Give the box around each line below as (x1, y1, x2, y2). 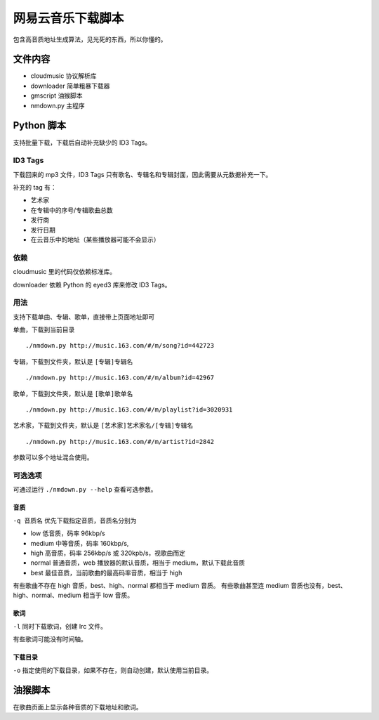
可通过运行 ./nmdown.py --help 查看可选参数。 (13, 485, 157, 494)
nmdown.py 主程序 (30, 101, 86, 110)
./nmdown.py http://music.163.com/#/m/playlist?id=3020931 (25, 406, 233, 414)
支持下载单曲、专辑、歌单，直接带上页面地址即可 (13, 313, 154, 321)
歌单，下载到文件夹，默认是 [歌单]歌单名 (13, 389, 133, 398)
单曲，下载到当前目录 (13, 325, 75, 334)
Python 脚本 (13, 119, 67, 131)
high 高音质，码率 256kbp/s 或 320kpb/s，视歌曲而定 (30, 549, 186, 557)
